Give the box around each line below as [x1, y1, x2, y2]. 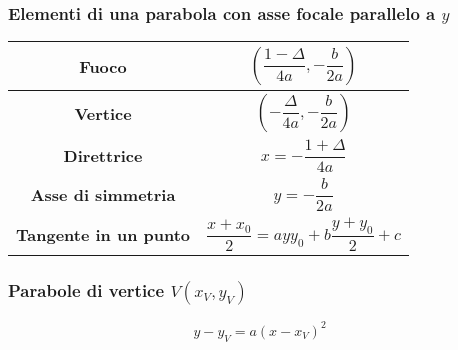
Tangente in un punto [16, 222, 191, 246]
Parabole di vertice [8, 278, 165, 303]
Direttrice [63, 144, 143, 168]
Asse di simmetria [30, 182, 176, 206]
